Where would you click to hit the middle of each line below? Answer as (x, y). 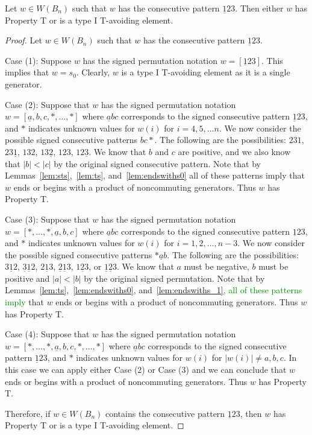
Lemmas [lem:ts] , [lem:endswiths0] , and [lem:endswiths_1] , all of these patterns (154, 290)
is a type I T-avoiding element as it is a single (206, 72)
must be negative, (217, 266)
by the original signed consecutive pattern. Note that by (157, 163)
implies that (27, 72)
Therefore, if (28, 413)
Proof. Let (23, 40)
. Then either (259, 8)
